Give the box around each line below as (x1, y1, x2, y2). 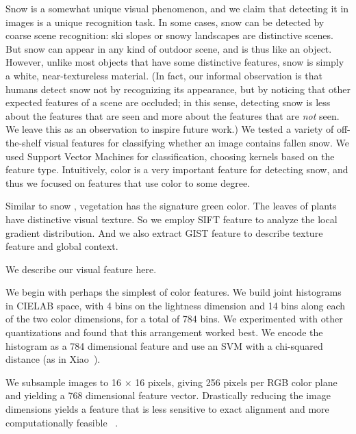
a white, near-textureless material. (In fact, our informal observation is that (5, 68, 322, 82)
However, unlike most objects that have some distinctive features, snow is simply (5, 55, 344, 69)
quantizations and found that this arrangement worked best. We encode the (5, 325, 323, 340)
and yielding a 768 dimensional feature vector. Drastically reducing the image (5, 388, 331, 403)
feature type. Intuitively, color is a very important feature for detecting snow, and (5, 162, 348, 177)
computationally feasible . (5, 415, 118, 429)
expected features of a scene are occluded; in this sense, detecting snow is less (5, 95, 331, 110)
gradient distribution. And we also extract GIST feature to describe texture (5, 225, 323, 240)
